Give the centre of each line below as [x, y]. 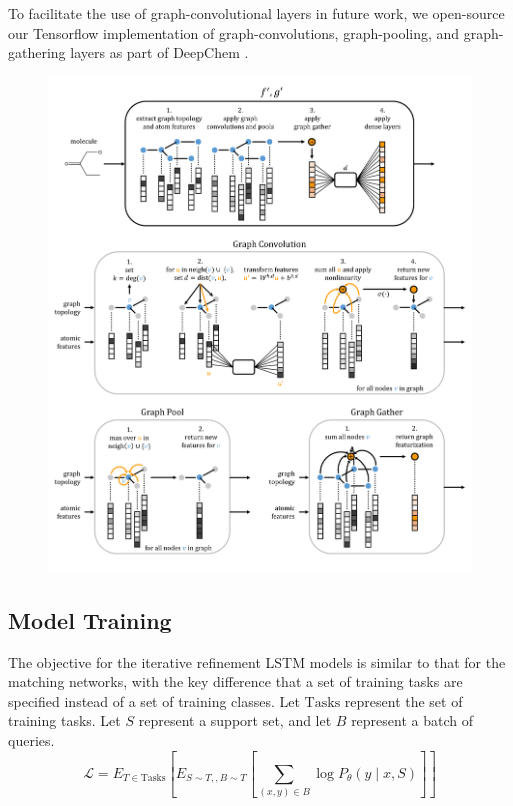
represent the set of [403, 700]
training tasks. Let [64, 720]
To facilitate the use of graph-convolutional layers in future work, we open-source [256, 13]
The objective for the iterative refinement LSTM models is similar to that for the [257, 661]
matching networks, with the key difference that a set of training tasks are [235, 681]
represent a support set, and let [235, 720]
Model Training [90, 619]
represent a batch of [412, 720]
